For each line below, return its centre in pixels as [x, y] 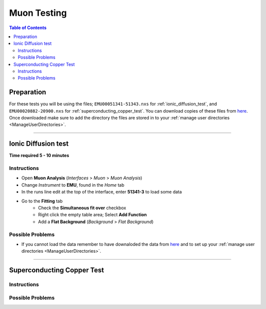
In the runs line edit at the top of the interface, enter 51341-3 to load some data [102, 192]
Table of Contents [28, 28]
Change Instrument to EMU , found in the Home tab [73, 185]
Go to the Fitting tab [42, 201]
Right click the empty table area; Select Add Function [93, 215]
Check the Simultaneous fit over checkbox [82, 208]
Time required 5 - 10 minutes [39, 155]
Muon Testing [38, 13]
